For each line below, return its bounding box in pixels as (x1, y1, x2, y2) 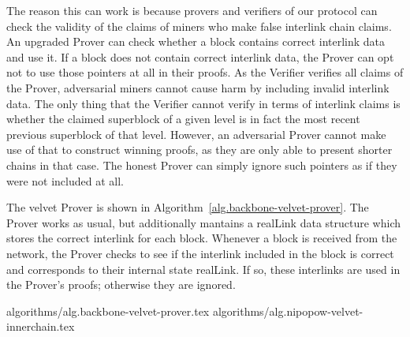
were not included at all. (6, 172, 124, 189)
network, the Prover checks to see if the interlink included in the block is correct (6, 245, 394, 261)
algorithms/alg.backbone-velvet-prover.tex (6, 302, 210, 319)
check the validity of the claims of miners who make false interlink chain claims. (6, 17, 392, 34)
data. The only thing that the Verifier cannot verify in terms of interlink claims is (6, 95, 401, 111)
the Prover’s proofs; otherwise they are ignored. (6, 276, 236, 293)
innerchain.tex (6, 318, 75, 335)
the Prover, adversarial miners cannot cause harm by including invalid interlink (6, 79, 389, 95)
